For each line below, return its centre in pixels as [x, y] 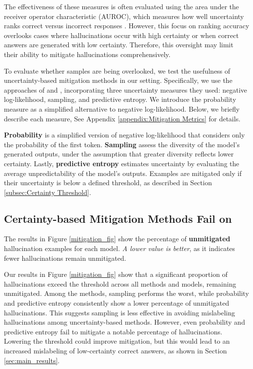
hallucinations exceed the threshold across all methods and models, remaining [120, 283]
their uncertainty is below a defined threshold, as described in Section [108, 183]
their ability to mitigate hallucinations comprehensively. [87, 54]
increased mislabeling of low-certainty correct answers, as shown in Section [116, 351]
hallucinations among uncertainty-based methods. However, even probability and [125, 322]
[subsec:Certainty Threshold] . [48, 192]
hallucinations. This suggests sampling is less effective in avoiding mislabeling [120, 312]
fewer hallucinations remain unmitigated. [65, 258]
